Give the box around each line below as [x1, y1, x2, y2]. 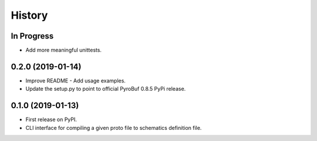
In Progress [11, 31, 54, 41]
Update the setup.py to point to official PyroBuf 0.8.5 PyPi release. [25, 85, 186, 92]
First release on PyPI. [25, 116, 77, 123]
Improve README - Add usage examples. [25, 77, 126, 84]
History [11, 9, 48, 22]
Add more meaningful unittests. [25, 47, 102, 54]
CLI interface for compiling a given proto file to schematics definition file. [25, 124, 202, 131]
